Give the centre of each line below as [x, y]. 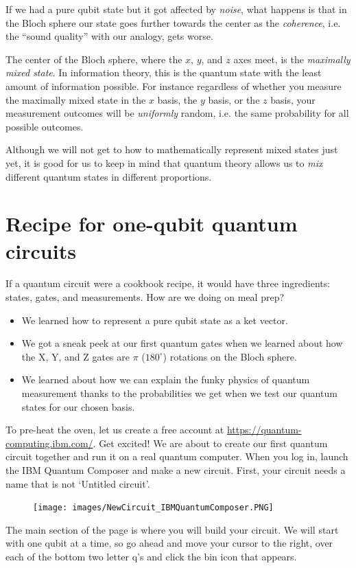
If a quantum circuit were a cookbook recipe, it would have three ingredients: [168, 283]
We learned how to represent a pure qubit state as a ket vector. [155, 320]
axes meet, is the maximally [292, 59]
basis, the [177, 99]
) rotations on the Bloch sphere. [230, 356]
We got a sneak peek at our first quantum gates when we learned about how [182, 343]
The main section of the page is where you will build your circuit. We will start [172, 529]
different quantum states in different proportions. [109, 176]
